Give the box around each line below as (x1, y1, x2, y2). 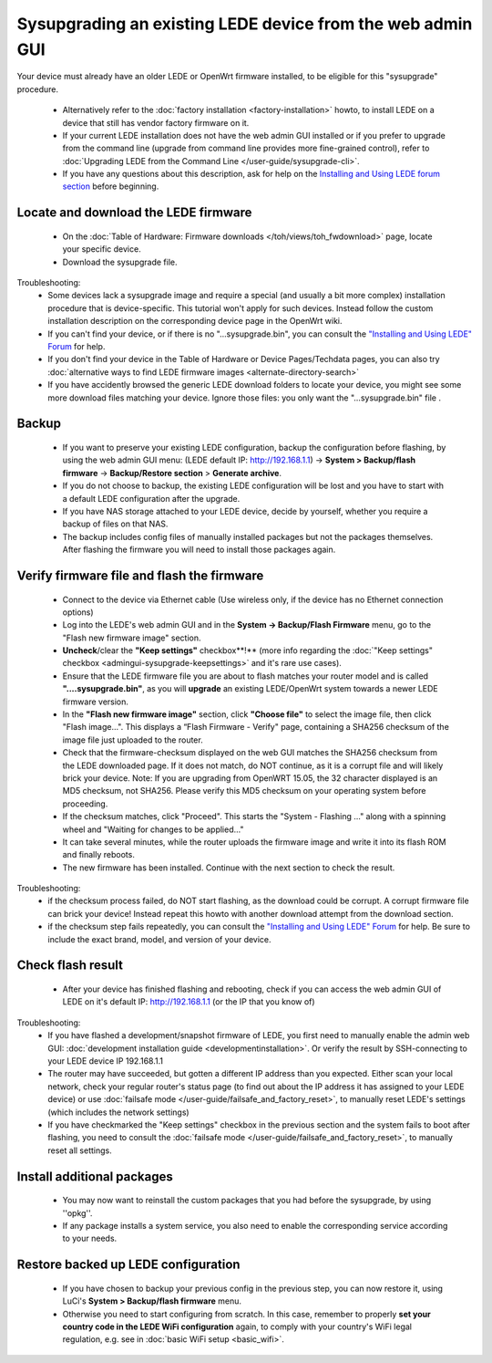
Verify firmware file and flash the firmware (16, 567, 264, 583)
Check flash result (16, 958, 123, 973)
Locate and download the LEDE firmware (16, 205, 252, 221)
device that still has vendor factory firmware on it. (62, 117, 250, 128)
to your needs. (62, 1233, 118, 1244)
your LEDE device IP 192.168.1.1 (47, 1056, 164, 1066)
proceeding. (62, 798, 108, 809)
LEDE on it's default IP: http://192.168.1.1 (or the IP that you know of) (62, 996, 315, 1007)
